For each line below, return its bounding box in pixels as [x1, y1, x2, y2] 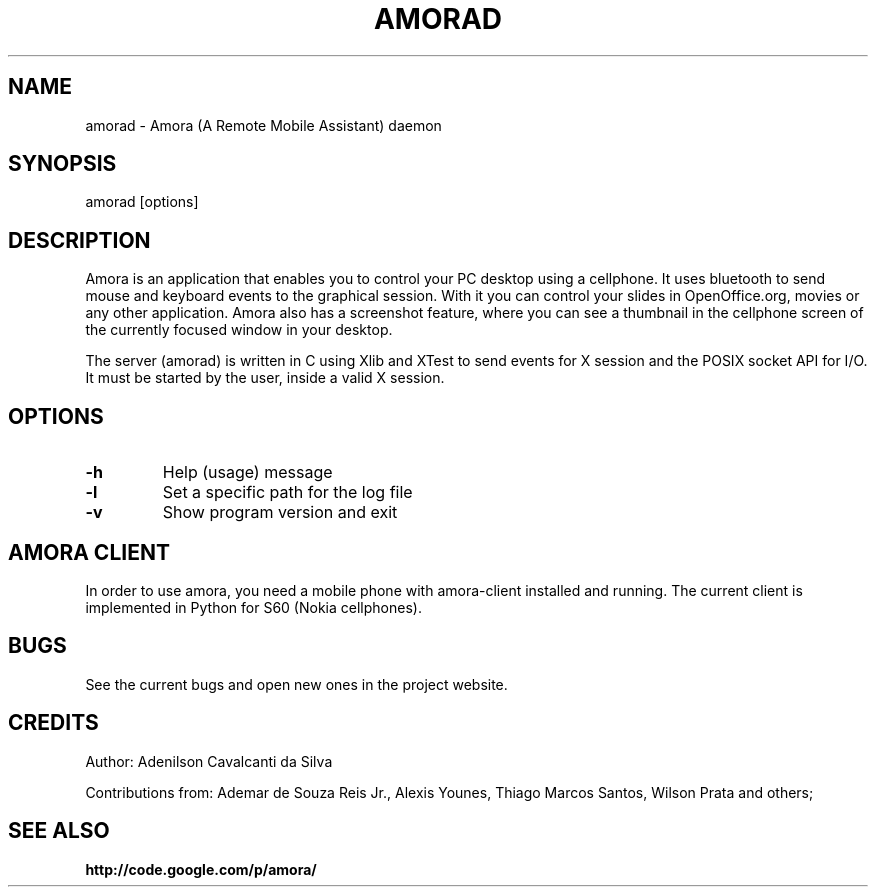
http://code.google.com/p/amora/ [85, 860, 317, 878]
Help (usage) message [162, 462, 333, 483]
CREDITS [8, 710, 99, 736]
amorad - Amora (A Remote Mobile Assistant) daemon [85, 116, 442, 134]
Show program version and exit [162, 502, 398, 523]
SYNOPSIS [8, 151, 117, 177]
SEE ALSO [8, 818, 110, 844]
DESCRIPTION [8, 227, 151, 253]
